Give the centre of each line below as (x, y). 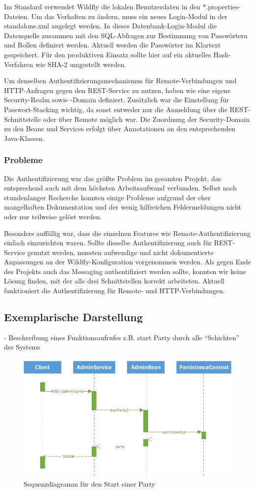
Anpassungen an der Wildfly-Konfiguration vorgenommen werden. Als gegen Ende (127, 262)
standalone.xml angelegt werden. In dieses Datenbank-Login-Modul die (110, 26)
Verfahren (19, 64)
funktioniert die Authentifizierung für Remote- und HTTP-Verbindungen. (115, 291)
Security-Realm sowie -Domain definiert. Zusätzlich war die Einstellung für (116, 100)
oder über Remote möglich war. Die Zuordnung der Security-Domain (146, 119)
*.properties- (221, 6)
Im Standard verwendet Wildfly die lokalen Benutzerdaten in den (102, 6)
